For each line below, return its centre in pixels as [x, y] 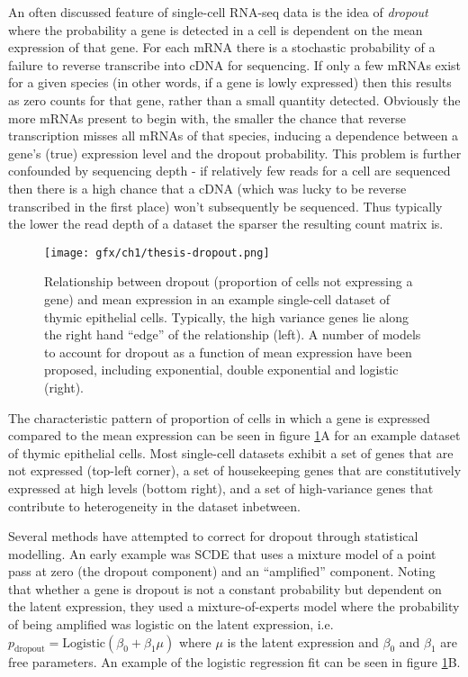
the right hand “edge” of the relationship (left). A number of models [233, 334]
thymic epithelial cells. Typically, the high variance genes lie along [227, 316]
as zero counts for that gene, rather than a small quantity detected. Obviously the [234, 99]
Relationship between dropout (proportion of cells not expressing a [229, 281]
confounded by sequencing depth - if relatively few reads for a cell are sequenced [229, 171]
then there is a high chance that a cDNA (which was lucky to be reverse [207, 188]
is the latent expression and [303, 641]
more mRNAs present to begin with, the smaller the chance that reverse [207, 117]
